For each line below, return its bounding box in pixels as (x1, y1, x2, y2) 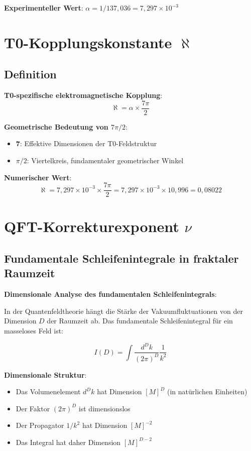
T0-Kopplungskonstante (4, 32, 172, 52)
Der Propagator (16, 420, 64, 430)
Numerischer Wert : (4, 172, 72, 182)
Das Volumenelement (16, 386, 81, 397)
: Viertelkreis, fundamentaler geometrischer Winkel (27, 155, 184, 166)
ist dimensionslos (78, 403, 131, 413)
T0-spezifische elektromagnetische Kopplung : (4, 90, 163, 100)
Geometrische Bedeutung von (4, 121, 108, 132)
